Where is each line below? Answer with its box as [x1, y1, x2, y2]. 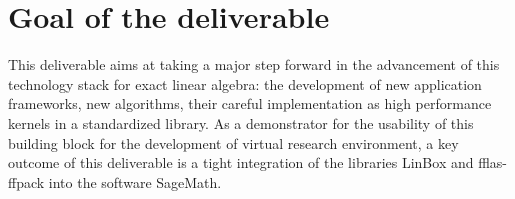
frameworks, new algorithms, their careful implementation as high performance [8, 93, 492, 114]
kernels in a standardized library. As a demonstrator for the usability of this [8, 112, 474, 133]
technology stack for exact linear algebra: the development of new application [8, 73, 482, 94]
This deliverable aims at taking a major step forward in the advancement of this [8, 54, 500, 75]
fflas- [478, 152, 508, 173]
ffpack [8, 171, 45, 192]
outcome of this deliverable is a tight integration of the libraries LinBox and [8, 152, 474, 173]
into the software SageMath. [48, 171, 222, 192]
